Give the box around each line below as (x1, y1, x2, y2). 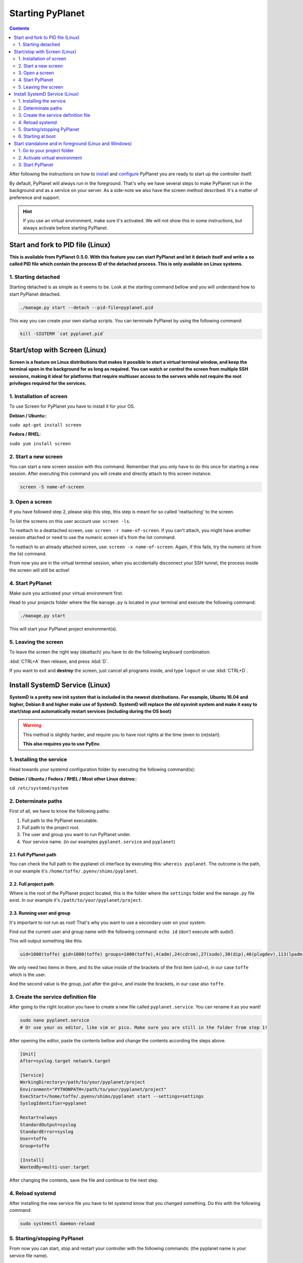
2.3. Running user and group (9, 910, 71, 916)
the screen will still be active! (9, 567, 70, 573)
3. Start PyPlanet (18, 162, 53, 168)
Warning (23, 722, 41, 728)
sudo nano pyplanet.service (20, 1017, 89, 1023)
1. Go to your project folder (18, 148, 74, 154)
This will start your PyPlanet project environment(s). (9, 626, 118, 632)
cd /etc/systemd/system (9, 786, 68, 791)
